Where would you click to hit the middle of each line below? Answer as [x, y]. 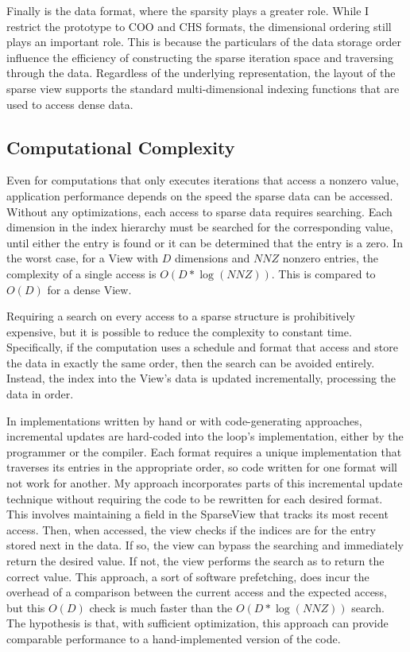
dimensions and [213, 258]
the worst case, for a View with [83, 258]
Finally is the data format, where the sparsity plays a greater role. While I [188, 10]
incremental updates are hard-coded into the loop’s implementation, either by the [205, 436]
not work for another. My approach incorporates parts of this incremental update [205, 483]
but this [26, 607]
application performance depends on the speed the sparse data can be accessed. [200, 195]
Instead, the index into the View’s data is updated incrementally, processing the [201, 378]
